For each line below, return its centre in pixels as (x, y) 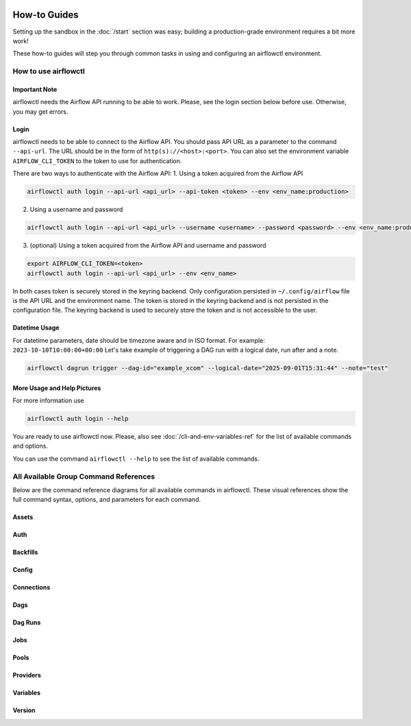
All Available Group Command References (84, 476)
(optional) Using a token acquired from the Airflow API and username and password (148, 245)
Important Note (35, 89)
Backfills (25, 553)
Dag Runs (27, 622)
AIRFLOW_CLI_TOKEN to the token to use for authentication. (97, 160)
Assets (23, 517)
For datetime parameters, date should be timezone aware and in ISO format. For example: (139, 340)
